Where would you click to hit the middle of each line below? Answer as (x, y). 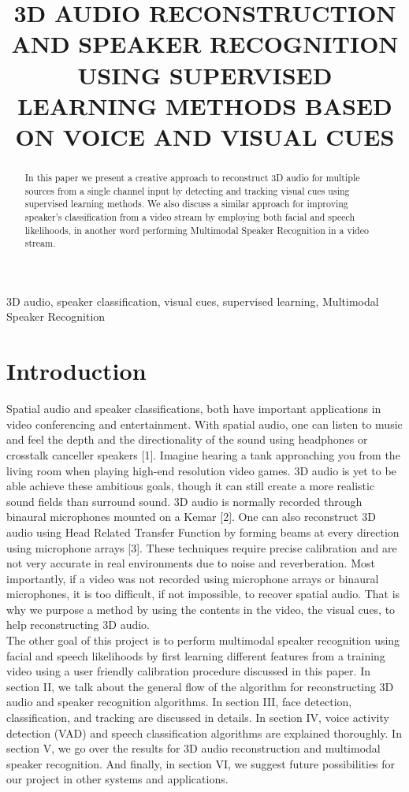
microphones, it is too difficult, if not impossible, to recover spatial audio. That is (203, 594)
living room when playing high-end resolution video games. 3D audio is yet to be (201, 470)
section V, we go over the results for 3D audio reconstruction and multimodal (193, 748)
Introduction (76, 371)
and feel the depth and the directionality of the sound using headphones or (187, 439)
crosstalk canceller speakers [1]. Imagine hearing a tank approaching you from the (203, 454)
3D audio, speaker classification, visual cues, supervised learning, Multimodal (193, 301)
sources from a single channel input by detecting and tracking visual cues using (187, 190)
